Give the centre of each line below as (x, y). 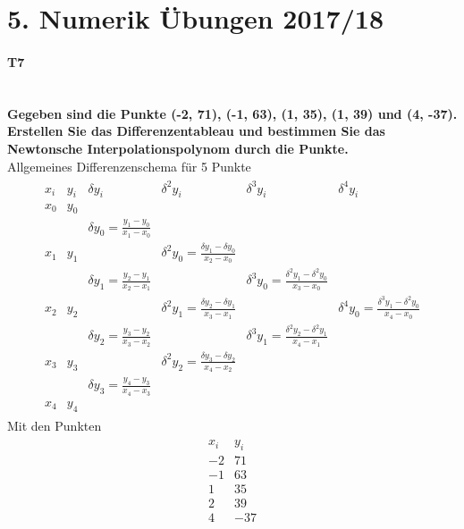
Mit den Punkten (55, 425)
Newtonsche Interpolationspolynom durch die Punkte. (178, 148)
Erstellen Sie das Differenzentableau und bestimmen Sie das (196, 131)
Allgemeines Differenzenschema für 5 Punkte (129, 166)
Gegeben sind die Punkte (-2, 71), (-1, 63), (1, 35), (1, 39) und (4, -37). (232, 113)
